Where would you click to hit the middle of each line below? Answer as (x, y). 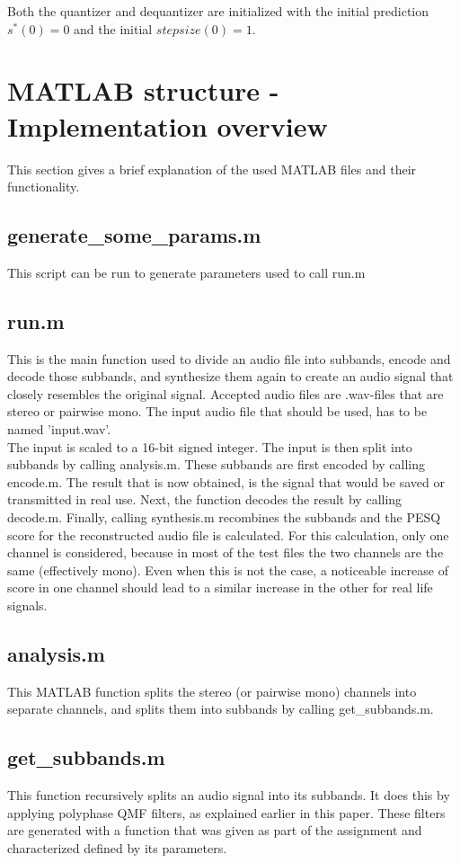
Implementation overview (168, 125)
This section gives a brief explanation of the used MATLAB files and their (212, 169)
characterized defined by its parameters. (117, 847)
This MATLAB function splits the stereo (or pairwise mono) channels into (212, 691)
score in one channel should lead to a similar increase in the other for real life (220, 587)
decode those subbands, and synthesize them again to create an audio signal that (230, 376)
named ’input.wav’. (59, 429)
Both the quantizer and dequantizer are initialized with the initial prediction (218, 11)
